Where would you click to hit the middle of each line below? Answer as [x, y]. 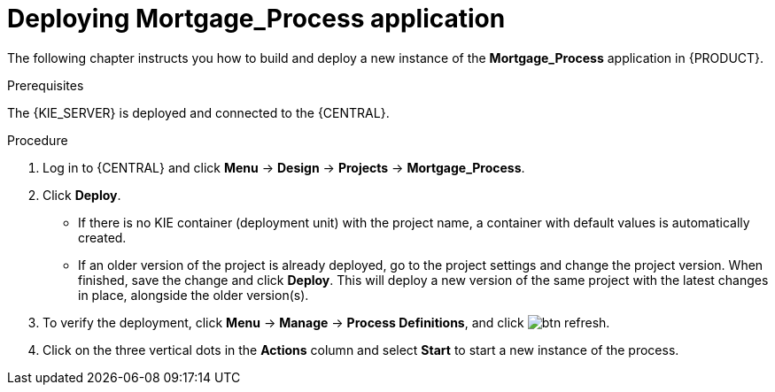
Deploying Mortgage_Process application [256, 19]
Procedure [38, 140]
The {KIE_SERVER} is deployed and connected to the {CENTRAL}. [198, 112]
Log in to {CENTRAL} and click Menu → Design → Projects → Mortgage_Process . [284, 167]
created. [102, 237]
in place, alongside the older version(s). [194, 295]
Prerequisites [46, 85]
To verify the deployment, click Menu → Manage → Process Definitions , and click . [326, 322]
